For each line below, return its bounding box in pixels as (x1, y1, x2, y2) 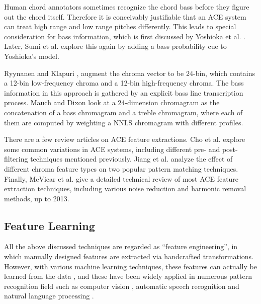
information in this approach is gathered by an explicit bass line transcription (4, 87, 243, 98)
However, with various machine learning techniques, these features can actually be (4, 261, 257, 271)
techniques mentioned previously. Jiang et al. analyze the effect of (30, 154, 233, 164)
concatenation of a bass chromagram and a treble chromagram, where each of (4, 107, 243, 117)
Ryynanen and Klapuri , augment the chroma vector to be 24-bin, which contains (4, 67, 255, 78)
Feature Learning (4, 217, 95, 233)
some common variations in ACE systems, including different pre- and (4, 143, 220, 154)
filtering (4, 154, 28, 164)
